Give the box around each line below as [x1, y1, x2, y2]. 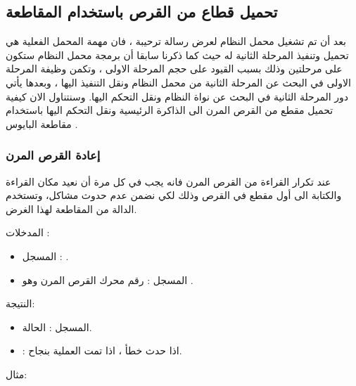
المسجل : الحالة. [22, 319, 92, 334]
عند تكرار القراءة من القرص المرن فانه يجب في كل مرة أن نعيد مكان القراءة [6, 174, 331, 188]
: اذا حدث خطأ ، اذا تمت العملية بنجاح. [22, 343, 182, 358]
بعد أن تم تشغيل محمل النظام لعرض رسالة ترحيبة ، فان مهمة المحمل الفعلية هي [6, 34, 346, 49]
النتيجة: [6, 296, 35, 311]
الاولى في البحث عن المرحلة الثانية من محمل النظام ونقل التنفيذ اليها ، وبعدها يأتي [6, 75, 351, 89]
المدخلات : [6, 225, 50, 240]
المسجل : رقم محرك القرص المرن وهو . [22, 272, 193, 287]
